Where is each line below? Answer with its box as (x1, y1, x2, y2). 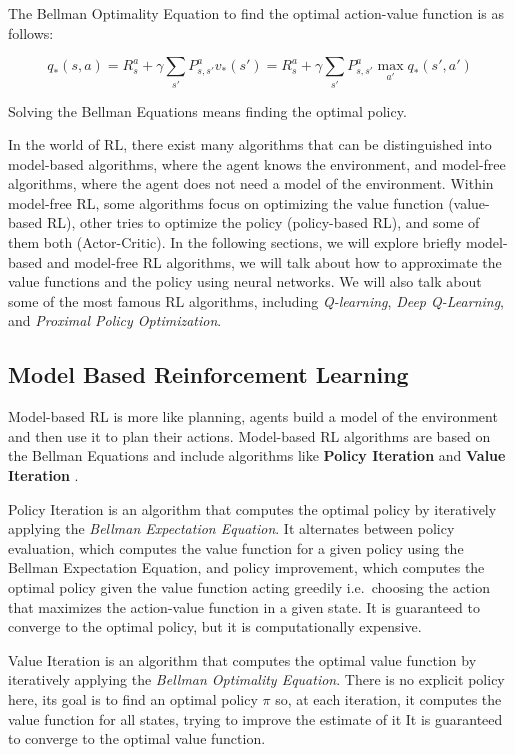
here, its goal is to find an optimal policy (8, 688, 258, 709)
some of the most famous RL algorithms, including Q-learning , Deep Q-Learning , (8, 290, 505, 311)
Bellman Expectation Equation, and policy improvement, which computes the (8, 557, 485, 578)
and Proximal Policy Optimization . (8, 310, 222, 331)
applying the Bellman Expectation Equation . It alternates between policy (8, 518, 455, 539)
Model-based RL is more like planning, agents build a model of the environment (8, 406, 498, 427)
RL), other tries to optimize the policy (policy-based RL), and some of (46, 212, 480, 233)
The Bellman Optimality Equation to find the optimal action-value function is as (8, 3, 505, 23)
